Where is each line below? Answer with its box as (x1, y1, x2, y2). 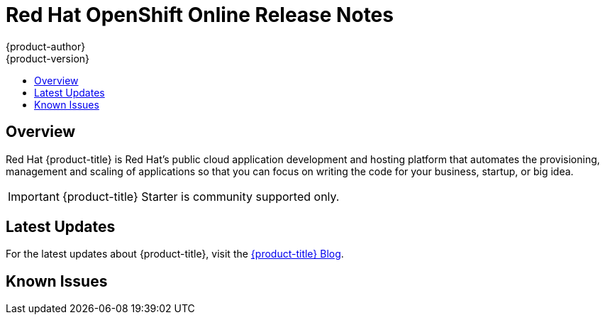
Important (8, 189, 60, 204)
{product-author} (6, 40, 86, 53)
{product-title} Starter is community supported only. (62, 189, 340, 204)
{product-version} (6, 52, 90, 65)
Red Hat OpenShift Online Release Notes (6, 3, 394, 27)
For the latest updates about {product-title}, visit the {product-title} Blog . (6, 248, 344, 260)
